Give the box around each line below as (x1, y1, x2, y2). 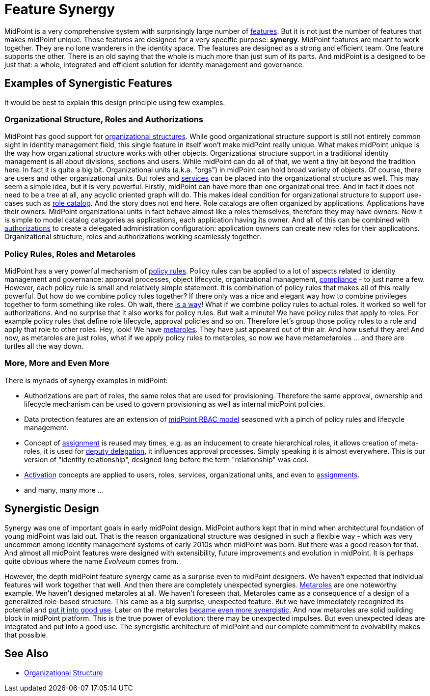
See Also (4, 647, 49, 660)
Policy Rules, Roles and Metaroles (4, 249, 136, 259)
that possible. (4, 630, 48, 639)
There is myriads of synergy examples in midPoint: (4, 376, 168, 385)
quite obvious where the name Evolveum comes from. (4, 557, 179, 565)
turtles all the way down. (4, 342, 83, 351)
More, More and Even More (4, 358, 109, 368)
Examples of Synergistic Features (4, 77, 172, 90)
